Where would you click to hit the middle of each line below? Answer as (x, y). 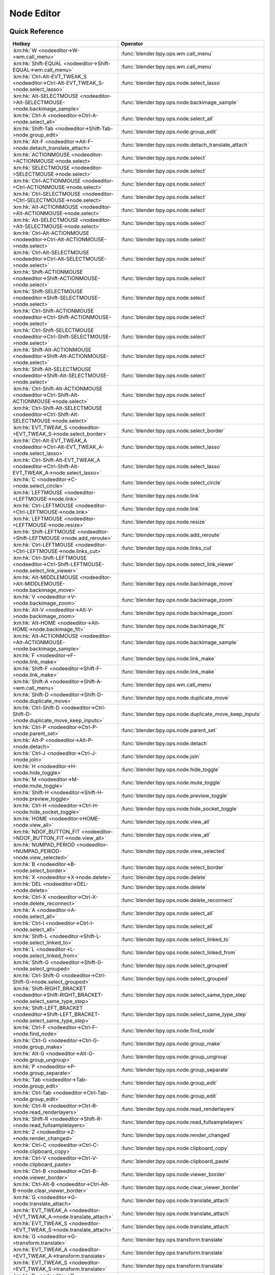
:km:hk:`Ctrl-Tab (32, 1093)
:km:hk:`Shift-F (30, 669)
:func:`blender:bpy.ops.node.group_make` (171, 1044)
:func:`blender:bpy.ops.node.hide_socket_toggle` (179, 809)
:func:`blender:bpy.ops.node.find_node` (168, 1031)
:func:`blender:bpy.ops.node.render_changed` (176, 1135)
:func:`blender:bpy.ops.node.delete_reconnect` (177, 900)
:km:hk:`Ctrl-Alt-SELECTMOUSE (51, 252)
